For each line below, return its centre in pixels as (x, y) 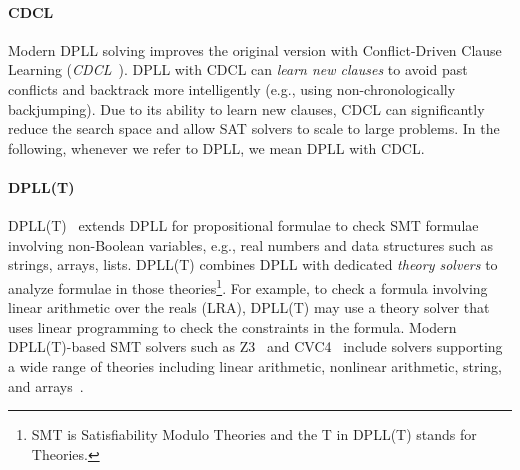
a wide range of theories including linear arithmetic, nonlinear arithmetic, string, (255, 365)
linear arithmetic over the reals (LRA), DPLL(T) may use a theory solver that (249, 307)
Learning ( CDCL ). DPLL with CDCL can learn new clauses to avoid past (238, 69)
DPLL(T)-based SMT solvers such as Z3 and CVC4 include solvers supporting (255, 346)
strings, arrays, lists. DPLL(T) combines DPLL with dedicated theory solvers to (253, 264)
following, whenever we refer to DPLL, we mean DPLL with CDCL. (216, 147)
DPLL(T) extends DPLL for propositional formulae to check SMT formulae (243, 225)
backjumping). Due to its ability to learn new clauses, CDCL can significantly (246, 108)
